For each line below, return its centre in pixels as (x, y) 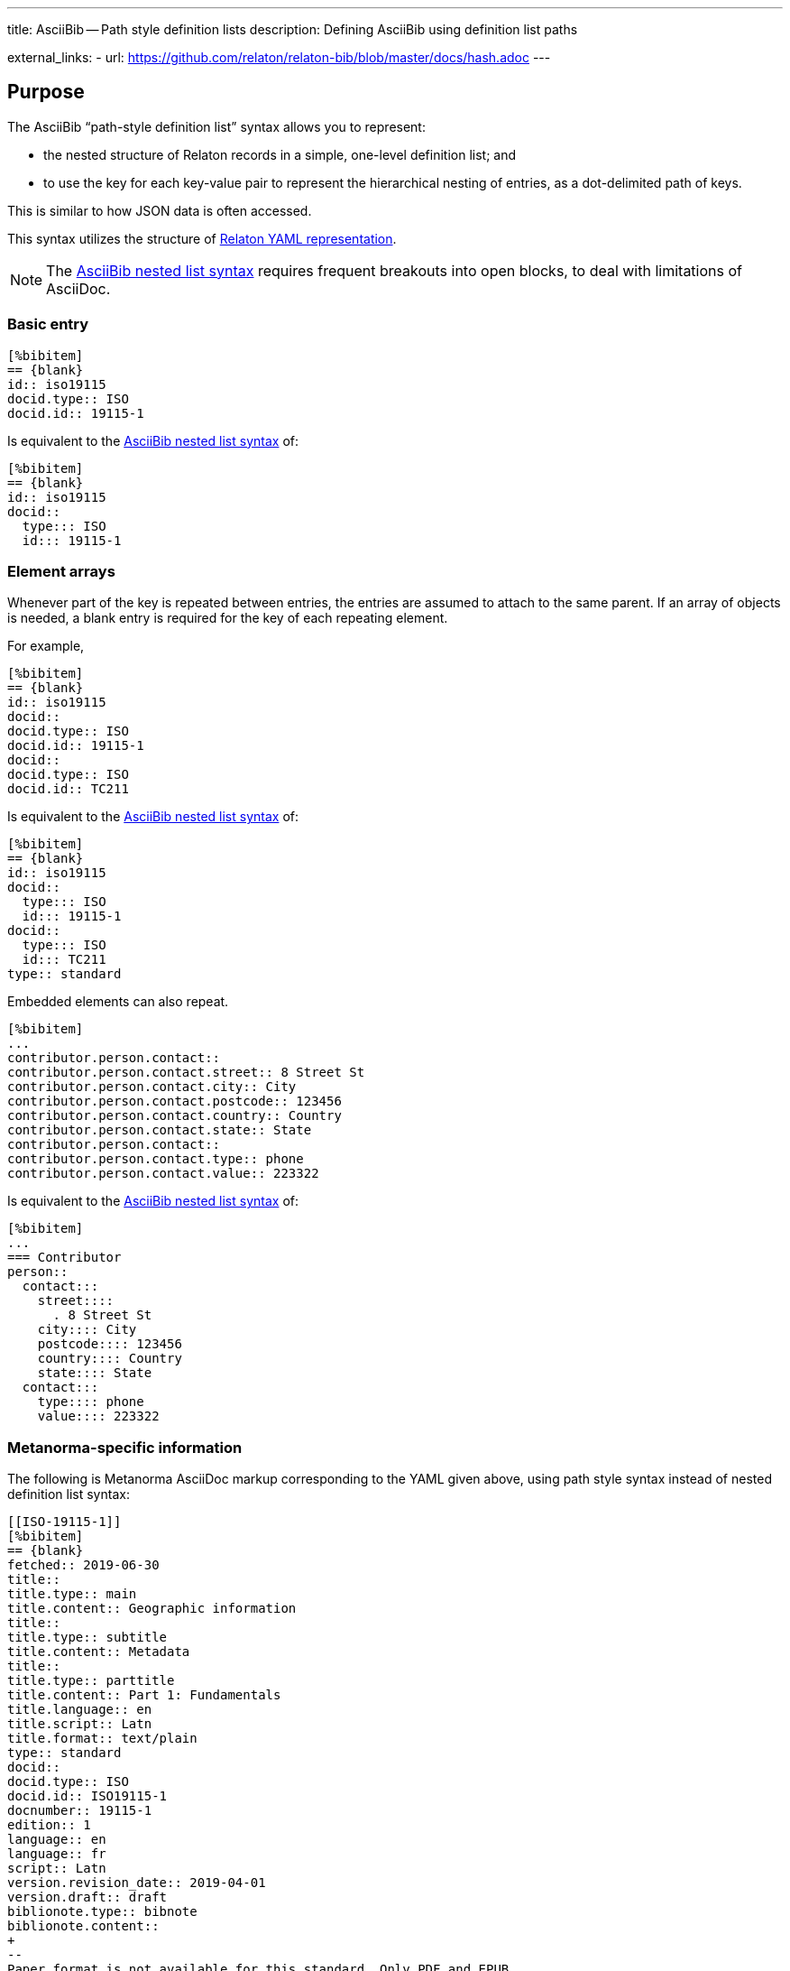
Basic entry (48, 324)
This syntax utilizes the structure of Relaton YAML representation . (202, 238)
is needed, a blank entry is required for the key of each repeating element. (228, 618)
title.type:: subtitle (87, 1638)
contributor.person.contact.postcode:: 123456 (175, 1101)
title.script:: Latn (80, 1724)
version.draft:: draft (87, 1897)
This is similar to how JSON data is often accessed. (160, 210)
